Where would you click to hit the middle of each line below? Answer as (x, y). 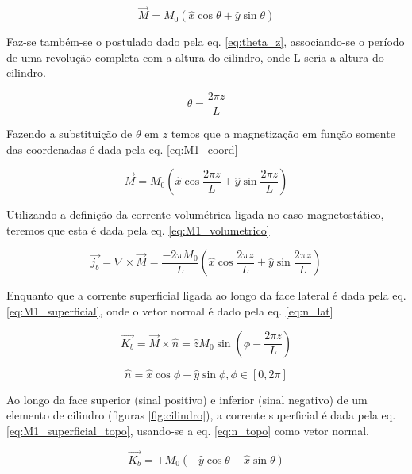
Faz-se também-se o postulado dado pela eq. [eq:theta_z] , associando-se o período (206, 42)
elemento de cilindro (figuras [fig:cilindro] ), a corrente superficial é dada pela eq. (201, 415)
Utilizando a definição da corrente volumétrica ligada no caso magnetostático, (195, 214)
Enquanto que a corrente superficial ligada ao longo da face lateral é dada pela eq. (206, 295)
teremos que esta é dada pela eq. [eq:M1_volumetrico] (138, 229)
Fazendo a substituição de (69, 134)
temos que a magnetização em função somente (283, 134)
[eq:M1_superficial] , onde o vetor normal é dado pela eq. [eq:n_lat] (170, 311)
